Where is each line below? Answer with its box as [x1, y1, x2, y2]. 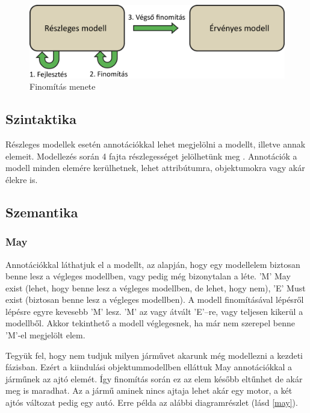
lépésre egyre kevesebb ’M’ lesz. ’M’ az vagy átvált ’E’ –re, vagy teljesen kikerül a [5, 305, 303, 317]
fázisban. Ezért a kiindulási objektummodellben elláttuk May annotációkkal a [5, 361, 293, 373]
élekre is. [5, 173, 38, 185]
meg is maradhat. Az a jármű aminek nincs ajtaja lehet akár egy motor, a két [5, 384, 293, 397]
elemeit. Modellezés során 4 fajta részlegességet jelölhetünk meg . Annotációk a [5, 149, 297, 162]
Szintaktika [5, 110, 77, 128]
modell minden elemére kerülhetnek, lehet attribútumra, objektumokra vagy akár [5, 161, 305, 174]
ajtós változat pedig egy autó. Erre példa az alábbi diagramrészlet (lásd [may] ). [5, 396, 298, 409]
